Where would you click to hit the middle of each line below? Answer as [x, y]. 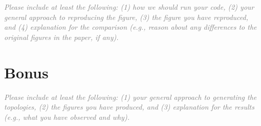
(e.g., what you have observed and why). [67, 117]
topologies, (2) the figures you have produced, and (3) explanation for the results [129, 107]
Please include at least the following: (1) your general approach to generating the [130, 97]
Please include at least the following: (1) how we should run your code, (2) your [129, 7]
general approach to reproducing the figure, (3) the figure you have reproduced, [126, 17]
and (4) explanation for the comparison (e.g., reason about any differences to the [130, 27]
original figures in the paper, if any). [61, 37]
